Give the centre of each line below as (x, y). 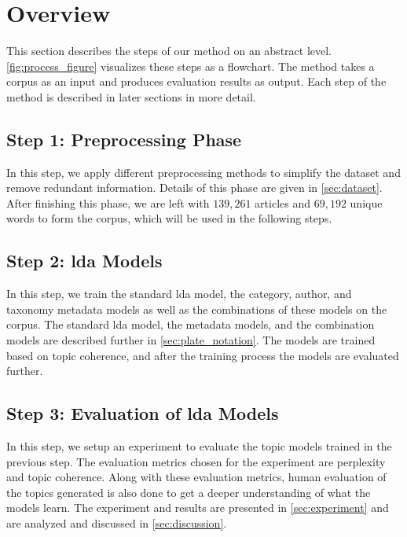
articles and (282, 202)
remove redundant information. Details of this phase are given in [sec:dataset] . (194, 188)
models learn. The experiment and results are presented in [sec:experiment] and (198, 508)
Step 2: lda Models (84, 261)
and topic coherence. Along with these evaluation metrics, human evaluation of (196, 477)
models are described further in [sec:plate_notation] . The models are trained (191, 340)
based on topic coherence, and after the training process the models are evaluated (203, 355)
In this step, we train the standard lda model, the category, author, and (179, 294)
